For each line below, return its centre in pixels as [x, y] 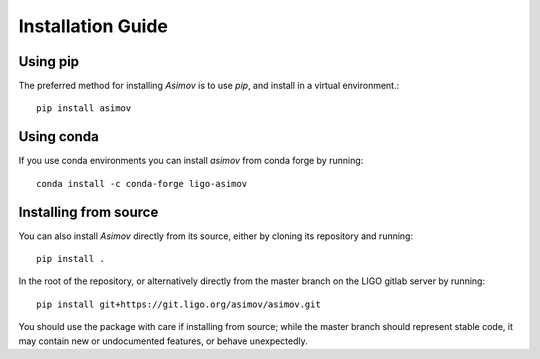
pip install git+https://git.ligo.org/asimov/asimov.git [179, 304]
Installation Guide [93, 26]
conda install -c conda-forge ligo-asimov [142, 183]
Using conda [58, 136]
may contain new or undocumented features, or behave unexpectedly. [163, 341]
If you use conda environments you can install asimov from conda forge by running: [191, 161]
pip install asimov [84, 108]
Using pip [49, 61]
